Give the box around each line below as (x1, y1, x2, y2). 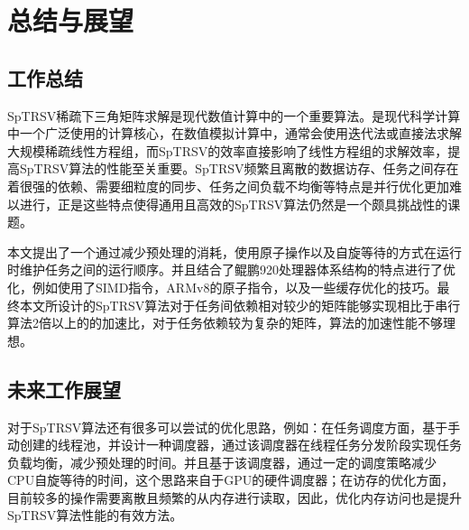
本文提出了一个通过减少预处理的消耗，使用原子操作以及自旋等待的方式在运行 (7, 242, 462, 261)
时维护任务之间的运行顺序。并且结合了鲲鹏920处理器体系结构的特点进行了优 (7, 260, 455, 279)
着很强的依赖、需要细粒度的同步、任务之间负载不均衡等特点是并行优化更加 (7, 176, 449, 195)
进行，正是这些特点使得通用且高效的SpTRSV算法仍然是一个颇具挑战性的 (19, 194, 448, 213)
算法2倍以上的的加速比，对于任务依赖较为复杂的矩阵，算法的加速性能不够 (7, 313, 443, 332)
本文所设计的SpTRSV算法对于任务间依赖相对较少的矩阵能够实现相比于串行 (19, 295, 461, 314)
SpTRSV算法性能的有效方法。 (7, 506, 183, 525)
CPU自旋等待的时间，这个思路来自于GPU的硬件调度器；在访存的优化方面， (7, 470, 455, 489)
